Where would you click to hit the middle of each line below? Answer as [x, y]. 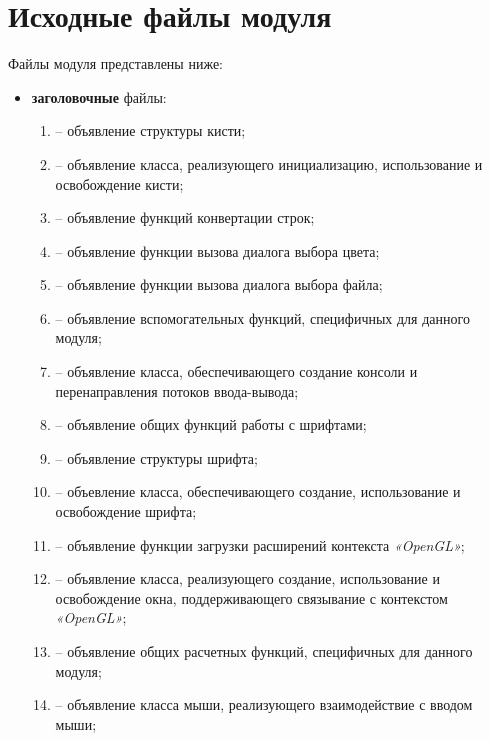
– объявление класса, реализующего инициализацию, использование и [269, 163]
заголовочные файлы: [99, 96]
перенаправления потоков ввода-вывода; [177, 390]
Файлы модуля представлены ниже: [115, 63]
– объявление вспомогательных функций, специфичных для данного [262, 317]
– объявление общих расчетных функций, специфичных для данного [264, 651]
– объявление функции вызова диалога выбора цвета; [217, 250]
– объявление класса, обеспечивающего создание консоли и [236, 371]
